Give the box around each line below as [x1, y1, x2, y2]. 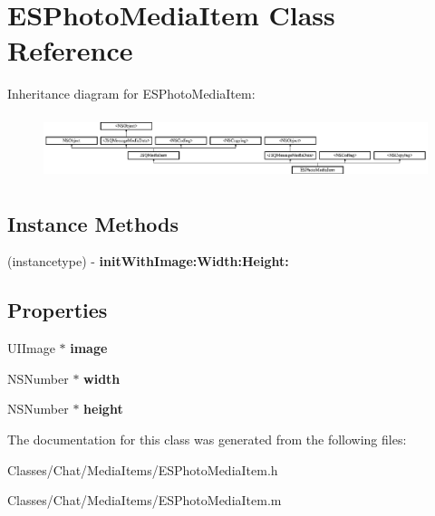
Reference [7, 32, 133, 69]
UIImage [7, 339, 55, 358]
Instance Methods [7, 209, 179, 237]
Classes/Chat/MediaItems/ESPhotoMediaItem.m [7, 491, 282, 510]
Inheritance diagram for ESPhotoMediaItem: [7, 84, 256, 103]
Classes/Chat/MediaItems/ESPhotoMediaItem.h [7, 460, 278, 479]
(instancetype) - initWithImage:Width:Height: [7, 252, 289, 271]
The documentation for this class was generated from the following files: [7, 430, 407, 448]
